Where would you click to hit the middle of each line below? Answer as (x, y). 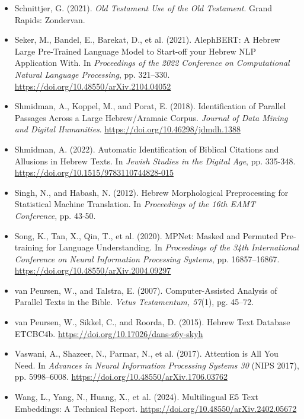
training (29, 247)
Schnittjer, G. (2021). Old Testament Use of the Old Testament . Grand (143, 8)
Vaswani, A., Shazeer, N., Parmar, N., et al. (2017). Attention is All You (146, 353)
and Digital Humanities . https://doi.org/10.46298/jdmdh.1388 (127, 129)
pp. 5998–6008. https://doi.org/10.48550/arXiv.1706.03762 (121, 377)
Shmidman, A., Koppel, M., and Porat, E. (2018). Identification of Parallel (150, 106)
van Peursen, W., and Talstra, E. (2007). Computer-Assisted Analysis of (146, 290)
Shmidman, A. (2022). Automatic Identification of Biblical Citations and (147, 149)
